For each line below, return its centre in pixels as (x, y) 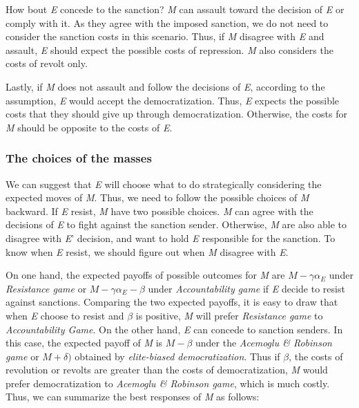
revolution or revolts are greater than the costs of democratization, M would (167, 370)
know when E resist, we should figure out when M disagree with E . (147, 251)
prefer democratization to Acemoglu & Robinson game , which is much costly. (168, 383)
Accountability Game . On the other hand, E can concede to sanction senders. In (174, 329)
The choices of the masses (79, 158)
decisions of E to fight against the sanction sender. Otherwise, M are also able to (176, 224)
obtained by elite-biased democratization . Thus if (177, 356)
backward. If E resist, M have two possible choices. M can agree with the (159, 211)
